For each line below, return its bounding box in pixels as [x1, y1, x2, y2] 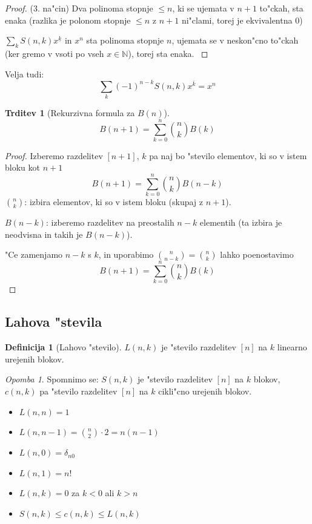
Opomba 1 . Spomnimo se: [5, 373, 99, 385]
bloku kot [5, 161, 40, 174]
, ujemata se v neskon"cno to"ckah [171, 34, 299, 47]
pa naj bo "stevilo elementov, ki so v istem [149, 149, 307, 162]
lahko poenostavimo [220, 248, 294, 261]
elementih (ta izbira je [199, 216, 282, 229]
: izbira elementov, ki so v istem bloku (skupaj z [24, 195, 204, 208]
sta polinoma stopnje [86, 34, 164, 47]
